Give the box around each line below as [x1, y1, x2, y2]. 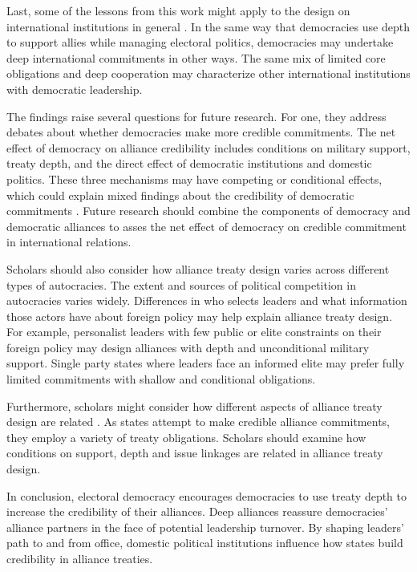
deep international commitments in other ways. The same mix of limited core [6, 49, 386, 66]
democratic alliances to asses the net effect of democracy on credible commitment [6, 217, 407, 234]
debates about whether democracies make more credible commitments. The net [6, 124, 396, 140]
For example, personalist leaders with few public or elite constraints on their [6, 323, 382, 340]
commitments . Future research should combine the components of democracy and [6, 202, 411, 219]
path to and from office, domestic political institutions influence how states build [6, 534, 403, 551]
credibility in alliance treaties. [6, 550, 153, 566]
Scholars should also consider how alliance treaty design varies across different [6, 260, 390, 277]
